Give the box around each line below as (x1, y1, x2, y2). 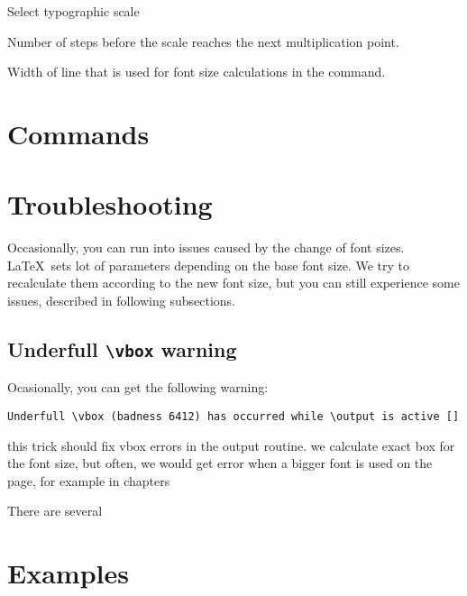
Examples (7, 555, 129, 591)
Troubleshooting (7, 186, 213, 223)
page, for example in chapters (7, 471, 170, 490)
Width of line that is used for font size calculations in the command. (7, 62, 386, 81)
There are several (7, 501, 103, 520)
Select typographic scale (7, 2, 140, 20)
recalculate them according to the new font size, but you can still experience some (7, 273, 460, 292)
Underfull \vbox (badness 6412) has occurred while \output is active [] (7, 410, 460, 424)
